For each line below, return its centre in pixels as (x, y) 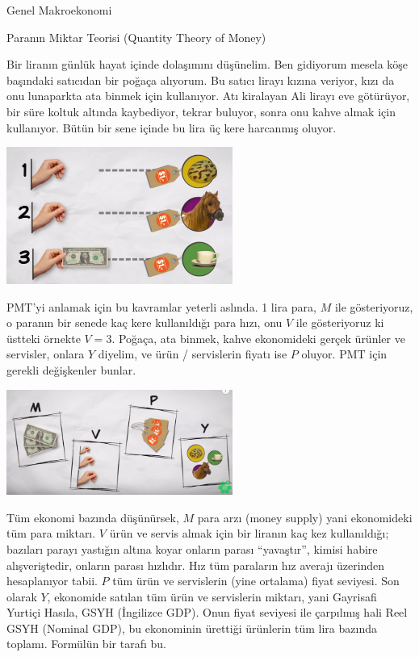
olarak (22, 596)
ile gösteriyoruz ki (340, 322)
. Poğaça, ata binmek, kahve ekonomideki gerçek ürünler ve (258, 338)
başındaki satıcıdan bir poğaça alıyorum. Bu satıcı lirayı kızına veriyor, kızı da (201, 80)
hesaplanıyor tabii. (52, 581)
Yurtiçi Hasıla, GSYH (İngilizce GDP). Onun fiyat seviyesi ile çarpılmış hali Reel (207, 612)
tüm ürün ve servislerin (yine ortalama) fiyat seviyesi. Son (256, 581)
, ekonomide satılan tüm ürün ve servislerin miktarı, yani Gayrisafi (212, 596)
